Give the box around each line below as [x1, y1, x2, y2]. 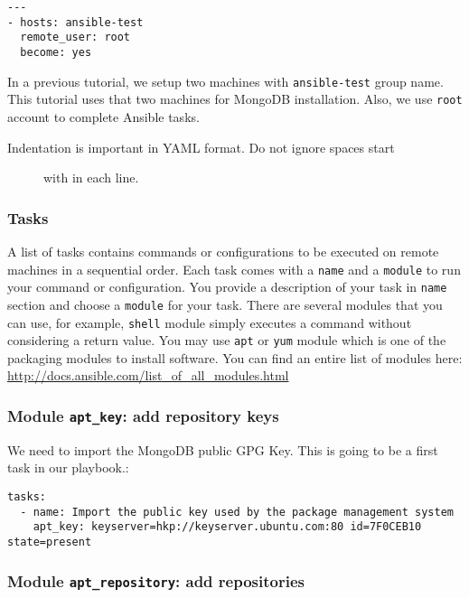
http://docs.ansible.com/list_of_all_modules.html [7, 366, 289, 385]
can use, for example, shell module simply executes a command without [7, 313, 412, 332]
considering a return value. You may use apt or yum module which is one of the [7, 331, 446, 350]
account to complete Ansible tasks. [7, 107, 200, 126]
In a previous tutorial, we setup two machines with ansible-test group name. [7, 71, 444, 90]
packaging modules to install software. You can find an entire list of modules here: [7, 348, 463, 367]
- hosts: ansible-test [7, 15, 144, 29]
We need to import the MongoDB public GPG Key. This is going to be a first [7, 440, 438, 459]
